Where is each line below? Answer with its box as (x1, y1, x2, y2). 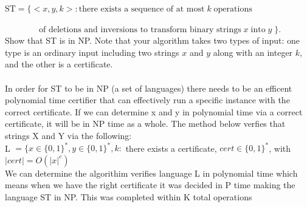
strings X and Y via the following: (5, 129, 132, 141)
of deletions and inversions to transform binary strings (39, 25, 241, 34)
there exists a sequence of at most (78, 5, 205, 13)
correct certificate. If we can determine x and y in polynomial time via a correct (5, 105, 303, 118)
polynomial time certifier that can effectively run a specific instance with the (5, 93, 290, 106)
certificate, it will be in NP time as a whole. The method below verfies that (5, 117, 286, 130)
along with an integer (213, 46, 293, 58)
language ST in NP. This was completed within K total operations (5, 190, 252, 203)
